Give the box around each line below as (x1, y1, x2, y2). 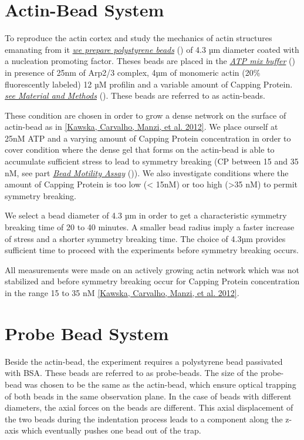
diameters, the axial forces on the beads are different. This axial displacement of (5, 401, 293, 414)
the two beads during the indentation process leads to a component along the (5, 412, 283, 425)
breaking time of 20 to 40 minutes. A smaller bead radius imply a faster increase (5, 221, 295, 233)
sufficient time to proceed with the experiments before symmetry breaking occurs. (5, 244, 299, 256)
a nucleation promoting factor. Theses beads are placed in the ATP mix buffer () (5, 55, 295, 67)
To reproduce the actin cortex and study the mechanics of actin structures (5, 32, 272, 44)
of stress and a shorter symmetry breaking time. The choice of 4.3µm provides (5, 232, 286, 244)
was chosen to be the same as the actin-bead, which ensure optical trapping (24, 378, 296, 390)
